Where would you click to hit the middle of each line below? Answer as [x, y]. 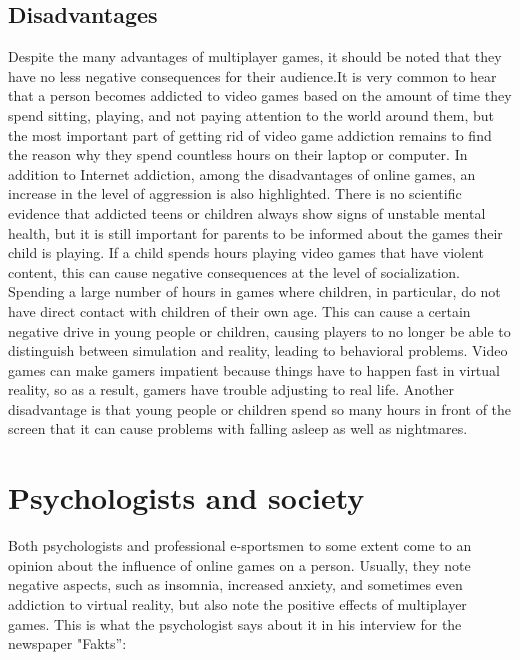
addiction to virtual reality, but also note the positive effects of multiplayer [237, 603]
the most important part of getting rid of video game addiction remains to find [250, 134]
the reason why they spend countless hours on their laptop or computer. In [238, 154]
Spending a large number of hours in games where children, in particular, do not [254, 291]
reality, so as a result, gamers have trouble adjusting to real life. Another [231, 389]
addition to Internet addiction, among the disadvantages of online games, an [242, 173]
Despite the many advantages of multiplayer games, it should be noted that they [255, 56]
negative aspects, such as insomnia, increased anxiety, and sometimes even [235, 584]
